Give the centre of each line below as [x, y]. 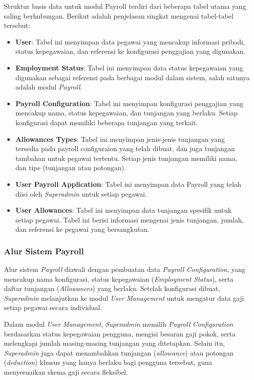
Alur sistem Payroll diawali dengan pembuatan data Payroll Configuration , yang [125, 269]
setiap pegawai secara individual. [53, 307]
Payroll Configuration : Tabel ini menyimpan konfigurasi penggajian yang [129, 103]
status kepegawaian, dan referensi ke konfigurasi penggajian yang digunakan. [130, 51]
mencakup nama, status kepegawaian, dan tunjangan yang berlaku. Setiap [127, 113]
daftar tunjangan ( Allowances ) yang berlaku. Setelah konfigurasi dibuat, [112, 288]
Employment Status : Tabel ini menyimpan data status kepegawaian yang [129, 67]
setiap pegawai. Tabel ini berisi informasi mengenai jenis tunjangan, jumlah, [129, 219]
